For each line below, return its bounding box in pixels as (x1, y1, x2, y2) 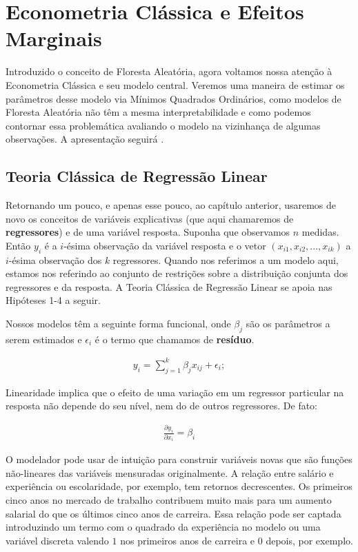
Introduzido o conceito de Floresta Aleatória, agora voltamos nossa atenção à (6, 64, 332, 79)
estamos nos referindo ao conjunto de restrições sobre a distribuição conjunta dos (6, 266, 348, 280)
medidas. (301, 225, 339, 239)
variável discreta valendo (6, 533, 109, 547)
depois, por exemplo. (266, 533, 353, 547)
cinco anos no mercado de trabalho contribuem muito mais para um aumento (6, 492, 332, 507)
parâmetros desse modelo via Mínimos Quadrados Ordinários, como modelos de (6, 91, 341, 105)
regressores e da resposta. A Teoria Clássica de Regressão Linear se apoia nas (6, 279, 332, 294)
